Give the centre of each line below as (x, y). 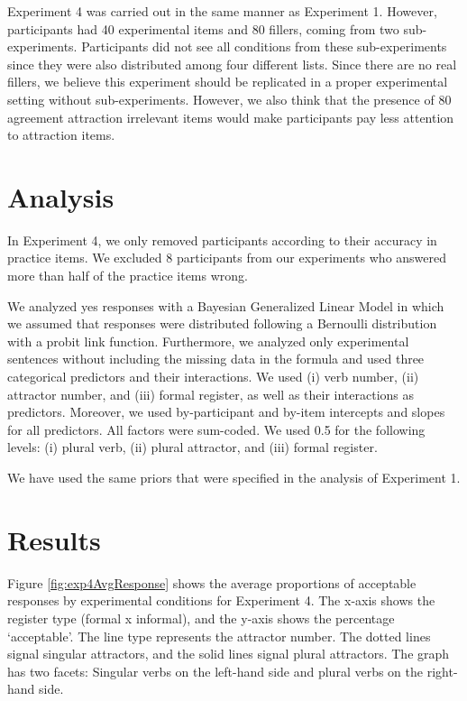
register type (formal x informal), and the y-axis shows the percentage (201, 618)
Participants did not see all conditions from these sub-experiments (264, 46)
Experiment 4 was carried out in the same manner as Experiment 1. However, (222, 11)
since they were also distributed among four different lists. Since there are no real (232, 64)
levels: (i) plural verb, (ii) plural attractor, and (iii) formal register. (192, 447)
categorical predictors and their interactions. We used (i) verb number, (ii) (213, 377)
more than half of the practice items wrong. (128, 276)
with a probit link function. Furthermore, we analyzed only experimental (208, 341)
